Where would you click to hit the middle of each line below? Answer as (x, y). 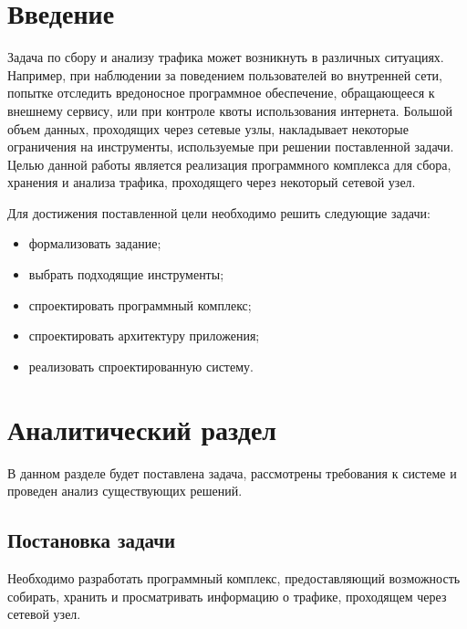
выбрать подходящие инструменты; (126, 274)
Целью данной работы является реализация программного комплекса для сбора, (229, 164)
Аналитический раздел (142, 429)
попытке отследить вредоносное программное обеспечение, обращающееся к (221, 93)
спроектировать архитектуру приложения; (144, 335)
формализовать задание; (95, 243)
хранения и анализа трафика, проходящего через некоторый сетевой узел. (212, 182)
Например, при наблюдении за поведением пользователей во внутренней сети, (225, 74)
